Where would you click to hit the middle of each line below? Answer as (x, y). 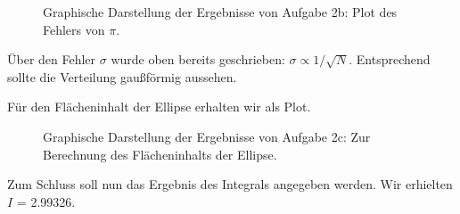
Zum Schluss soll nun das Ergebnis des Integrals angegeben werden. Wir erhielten (230, 184)
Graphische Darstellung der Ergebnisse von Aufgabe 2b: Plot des (220, 12)
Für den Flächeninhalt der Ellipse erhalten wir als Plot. (159, 107)
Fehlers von (74, 29)
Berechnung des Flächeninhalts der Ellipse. (160, 154)
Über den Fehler (52, 59)
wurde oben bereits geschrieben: (198, 59)
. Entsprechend (390, 59)
